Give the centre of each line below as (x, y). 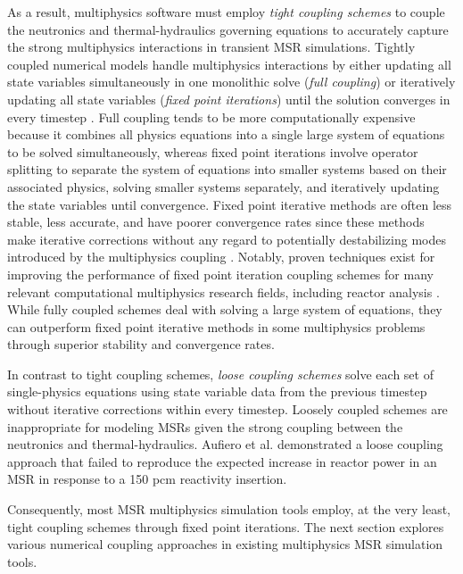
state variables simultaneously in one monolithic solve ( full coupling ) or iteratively (231, 82)
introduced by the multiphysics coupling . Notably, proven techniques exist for (221, 257)
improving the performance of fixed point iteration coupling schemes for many (220, 274)
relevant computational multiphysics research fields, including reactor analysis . (223, 291)
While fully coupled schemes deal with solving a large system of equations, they (225, 309)
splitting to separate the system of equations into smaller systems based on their (227, 169)
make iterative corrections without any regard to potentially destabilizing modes (227, 239)
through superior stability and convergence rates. (141, 344)
